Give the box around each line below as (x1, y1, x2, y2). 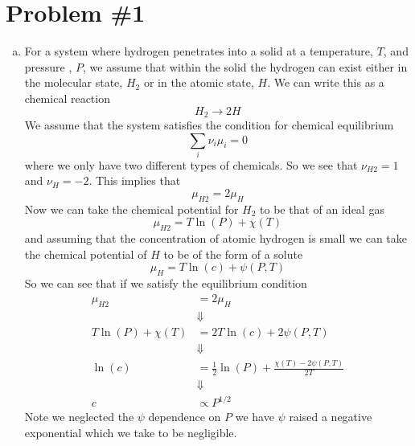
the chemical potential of (24, 245, 147, 262)
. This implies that (88, 172, 181, 189)
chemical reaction (24, 89, 110, 106)
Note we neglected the (24, 408, 134, 425)
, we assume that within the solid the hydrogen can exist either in (83, 58, 408, 75)
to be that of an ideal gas (260, 200, 384, 217)
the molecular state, (24, 74, 123, 91)
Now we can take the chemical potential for (24, 200, 239, 217)
